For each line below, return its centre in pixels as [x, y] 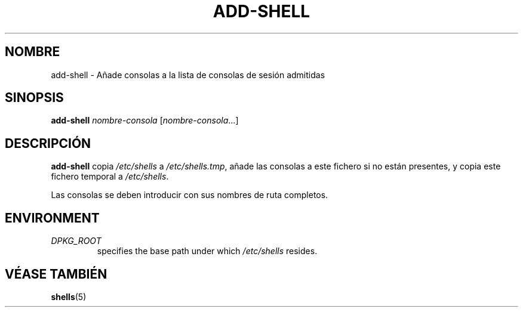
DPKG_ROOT [76, 241]
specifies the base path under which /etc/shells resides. [207, 251]
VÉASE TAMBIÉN [56, 274]
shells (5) [69, 296]
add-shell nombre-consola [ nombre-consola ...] [145, 121]
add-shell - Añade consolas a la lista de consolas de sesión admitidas [188, 75]
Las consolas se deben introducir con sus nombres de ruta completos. [190, 195]
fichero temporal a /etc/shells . [110, 177]
